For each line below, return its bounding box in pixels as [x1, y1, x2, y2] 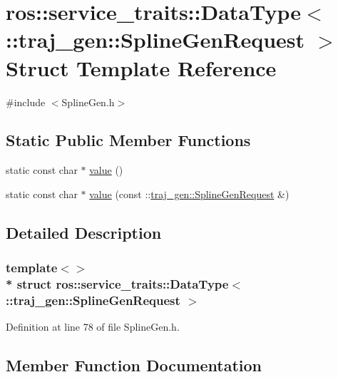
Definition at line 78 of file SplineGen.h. [6, 319, 180, 334]
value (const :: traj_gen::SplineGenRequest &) [89, 186, 290, 201]
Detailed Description [6, 221, 162, 243]
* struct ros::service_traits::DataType [6, 275, 229, 293]
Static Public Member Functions [6, 129, 251, 151]
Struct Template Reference [6, 53, 277, 82]
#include [6, 94, 46, 109]
